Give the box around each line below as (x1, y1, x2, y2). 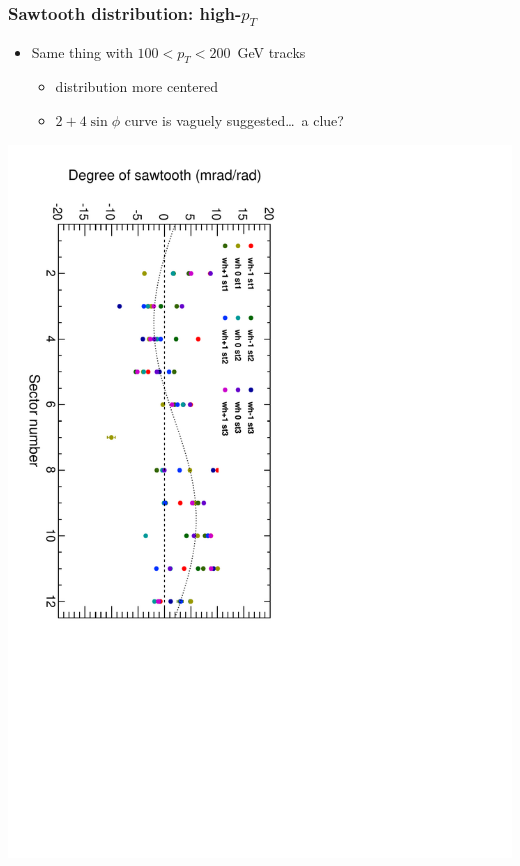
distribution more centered (55, 76, 218, 97)
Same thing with (31, 41, 133, 62)
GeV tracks (237, 41, 306, 62)
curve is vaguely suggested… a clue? (124, 109, 344, 130)
